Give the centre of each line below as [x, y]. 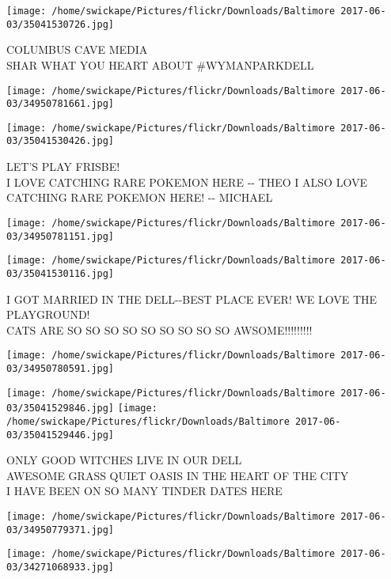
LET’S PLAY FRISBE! [63, 167]
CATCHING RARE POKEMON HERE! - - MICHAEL [140, 197]
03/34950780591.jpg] [61, 368]
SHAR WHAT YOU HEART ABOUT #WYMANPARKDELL [160, 64]
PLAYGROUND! [48, 314]
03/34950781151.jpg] [61, 236]
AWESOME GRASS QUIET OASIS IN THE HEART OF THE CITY [178, 475]
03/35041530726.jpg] [61, 24]
